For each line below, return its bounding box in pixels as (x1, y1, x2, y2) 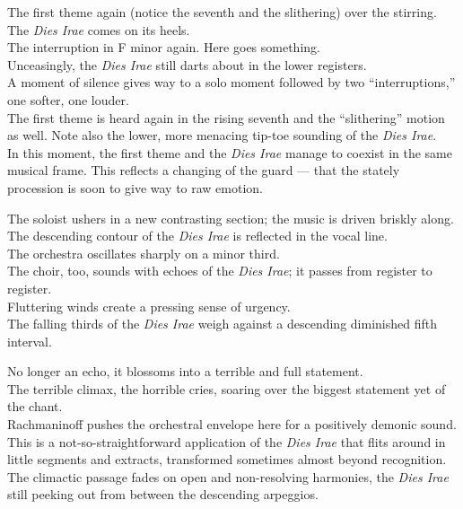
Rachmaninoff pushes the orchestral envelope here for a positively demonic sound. (7, 415, 457, 434)
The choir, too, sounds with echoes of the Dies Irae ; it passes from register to (7, 261, 432, 280)
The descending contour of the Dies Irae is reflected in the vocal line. (7, 226, 388, 245)
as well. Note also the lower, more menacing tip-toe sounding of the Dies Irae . (7, 126, 437, 145)
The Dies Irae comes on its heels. (7, 20, 190, 39)
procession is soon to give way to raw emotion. (7, 178, 264, 197)
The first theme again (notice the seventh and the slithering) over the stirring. (7, 3, 437, 21)
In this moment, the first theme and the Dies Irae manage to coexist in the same (7, 143, 452, 162)
